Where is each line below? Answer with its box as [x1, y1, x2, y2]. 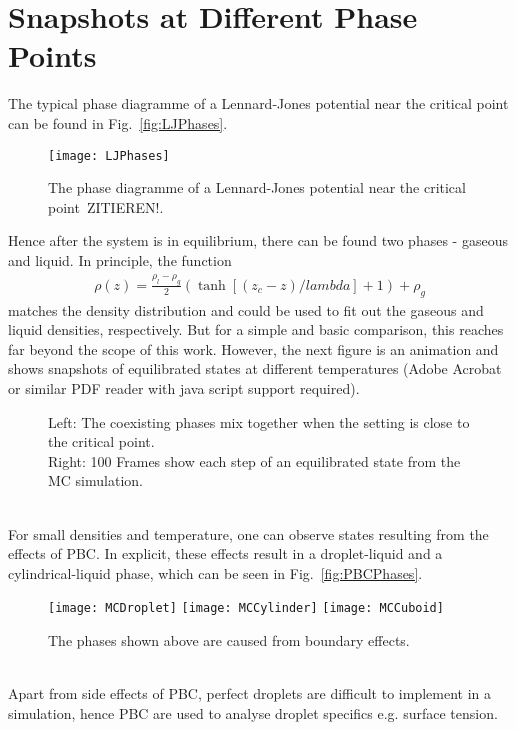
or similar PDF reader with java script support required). [8, 378, 360, 398]
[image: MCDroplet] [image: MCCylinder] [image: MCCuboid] [48, 601, 444, 616]
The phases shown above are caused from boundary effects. [48, 630, 410, 650]
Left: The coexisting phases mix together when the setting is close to [48, 411, 470, 432]
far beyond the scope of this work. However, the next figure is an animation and [8, 338, 499, 359]
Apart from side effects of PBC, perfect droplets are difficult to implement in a [8, 683, 491, 704]
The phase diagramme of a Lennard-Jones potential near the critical [48, 177, 466, 198]
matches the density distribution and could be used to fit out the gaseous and [8, 299, 484, 320]
